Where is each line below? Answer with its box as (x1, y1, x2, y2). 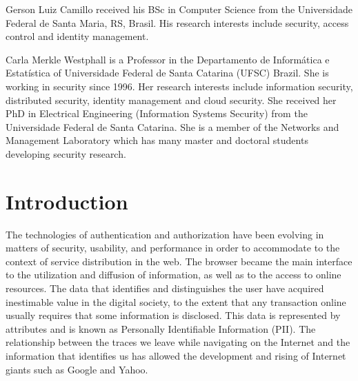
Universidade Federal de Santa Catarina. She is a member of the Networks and (6, 119, 339, 134)
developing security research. (6, 146, 126, 161)
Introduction (6, 187, 128, 215)
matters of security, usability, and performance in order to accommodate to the (6, 240, 340, 255)
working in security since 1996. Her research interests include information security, (6, 79, 353, 93)
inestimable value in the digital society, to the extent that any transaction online (6, 294, 346, 309)
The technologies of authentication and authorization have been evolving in (6, 227, 324, 241)
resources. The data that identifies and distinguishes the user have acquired (6, 281, 324, 296)
